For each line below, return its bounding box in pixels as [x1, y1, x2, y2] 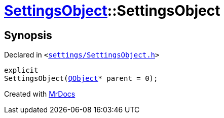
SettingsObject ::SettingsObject [4, 2, 220, 19]
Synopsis [4, 28, 52, 42]
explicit [4, 66, 39, 75]
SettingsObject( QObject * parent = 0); [4, 74, 158, 83]
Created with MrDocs [4, 90, 76, 99]
